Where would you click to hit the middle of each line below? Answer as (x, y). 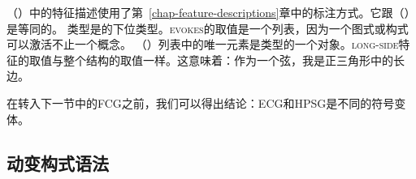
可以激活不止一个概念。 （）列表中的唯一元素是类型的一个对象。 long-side (203, 44)
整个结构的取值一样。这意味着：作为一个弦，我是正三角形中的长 (234, 60)
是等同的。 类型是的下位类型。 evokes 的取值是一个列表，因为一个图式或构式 (208, 28)
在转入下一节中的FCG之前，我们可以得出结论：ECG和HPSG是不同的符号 (201, 102)
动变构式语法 (58, 162)
